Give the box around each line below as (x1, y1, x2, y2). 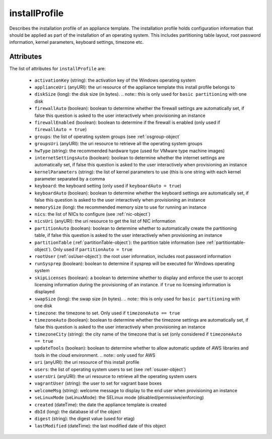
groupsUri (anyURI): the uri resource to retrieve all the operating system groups (34, 141, 202, 147)
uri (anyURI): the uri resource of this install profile (34, 359, 140, 365)
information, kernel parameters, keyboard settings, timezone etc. (9, 39, 144, 45)
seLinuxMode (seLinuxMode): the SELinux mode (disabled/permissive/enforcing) (34, 395, 204, 401)
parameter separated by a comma (34, 176, 105, 182)
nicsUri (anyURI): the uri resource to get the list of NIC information (34, 218, 176, 224)
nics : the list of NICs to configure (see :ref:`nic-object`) (34, 211, 151, 217)
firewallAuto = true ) (34, 127, 87, 133)
